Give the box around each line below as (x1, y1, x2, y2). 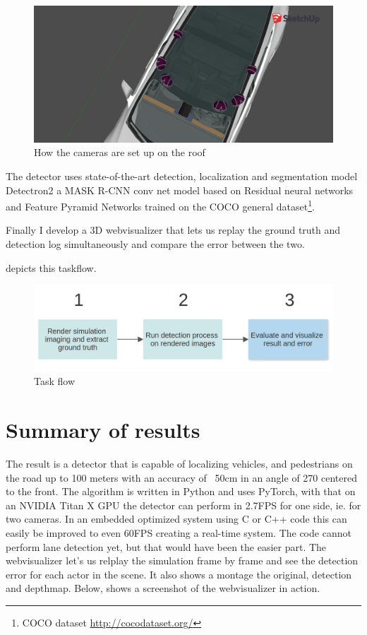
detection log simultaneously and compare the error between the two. (6, 237, 305, 251)
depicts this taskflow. (6, 260, 97, 275)
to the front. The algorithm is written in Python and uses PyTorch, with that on (6, 484, 356, 499)
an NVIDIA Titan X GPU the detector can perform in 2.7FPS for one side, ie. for (6, 497, 361, 512)
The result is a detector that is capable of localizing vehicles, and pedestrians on (6, 456, 353, 471)
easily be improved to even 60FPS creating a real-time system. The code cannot (6, 526, 351, 540)
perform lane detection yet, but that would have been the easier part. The (6, 539, 327, 554)
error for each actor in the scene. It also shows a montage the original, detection (6, 566, 352, 581)
